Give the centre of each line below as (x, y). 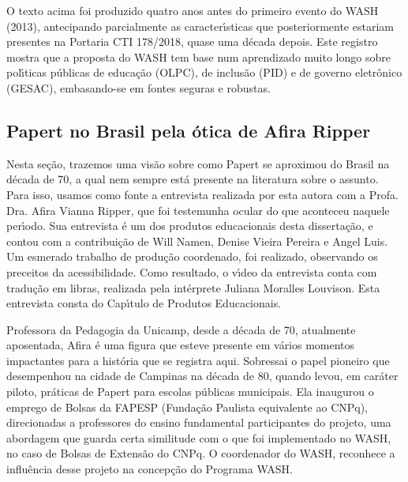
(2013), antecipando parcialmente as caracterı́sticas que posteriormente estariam (200, 26)
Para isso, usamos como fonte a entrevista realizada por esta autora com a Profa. (202, 194)
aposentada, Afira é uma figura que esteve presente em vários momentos (181, 345)
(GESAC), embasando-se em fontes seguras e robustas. (138, 87)
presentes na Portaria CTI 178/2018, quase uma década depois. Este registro (192, 41)
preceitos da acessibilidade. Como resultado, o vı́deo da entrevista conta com (192, 271)
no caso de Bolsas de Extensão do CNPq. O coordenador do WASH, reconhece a (201, 453)
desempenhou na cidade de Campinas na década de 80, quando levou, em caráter (202, 376)
